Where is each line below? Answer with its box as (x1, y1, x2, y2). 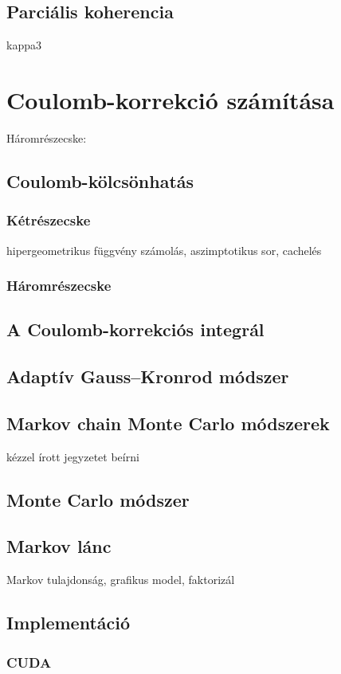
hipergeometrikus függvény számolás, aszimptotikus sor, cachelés (6, 241, 322, 258)
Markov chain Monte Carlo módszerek (6, 410, 330, 435)
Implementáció (6, 610, 131, 635)
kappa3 (6, 37, 41, 53)
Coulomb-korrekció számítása (6, 83, 335, 116)
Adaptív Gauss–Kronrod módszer (6, 364, 289, 389)
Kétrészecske (6, 210, 91, 230)
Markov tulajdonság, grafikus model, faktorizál (6, 571, 235, 588)
